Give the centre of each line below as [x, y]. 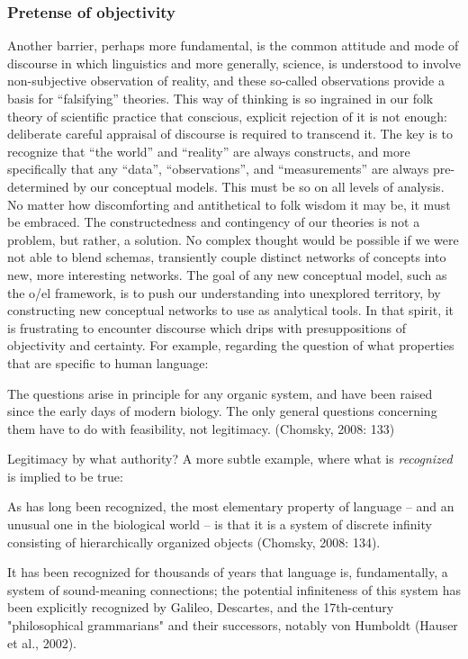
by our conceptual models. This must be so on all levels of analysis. [259, 186]
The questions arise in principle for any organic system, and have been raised [220, 393]
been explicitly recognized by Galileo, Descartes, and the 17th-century [201, 607]
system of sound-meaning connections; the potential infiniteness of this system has [234, 589]
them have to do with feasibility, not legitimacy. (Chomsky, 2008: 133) [201, 428]
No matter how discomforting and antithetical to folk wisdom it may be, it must [229, 204]
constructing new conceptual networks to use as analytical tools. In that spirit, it [231, 310]
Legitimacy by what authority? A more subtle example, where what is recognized [230, 459]
